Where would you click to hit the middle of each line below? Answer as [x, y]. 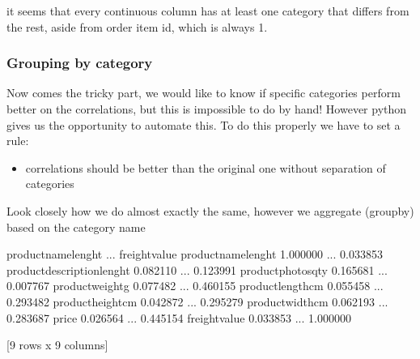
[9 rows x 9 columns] [57, 345]
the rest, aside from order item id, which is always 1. [137, 26]
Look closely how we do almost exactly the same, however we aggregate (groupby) [210, 210]
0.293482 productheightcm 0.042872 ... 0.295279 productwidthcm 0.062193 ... [197, 301]
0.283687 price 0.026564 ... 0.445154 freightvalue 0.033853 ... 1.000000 [179, 317]
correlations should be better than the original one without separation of [206, 167]
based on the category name [76, 227]
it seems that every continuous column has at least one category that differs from [208, 11]
